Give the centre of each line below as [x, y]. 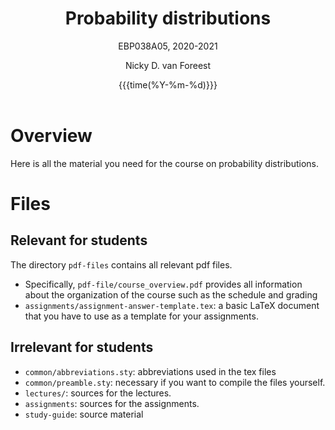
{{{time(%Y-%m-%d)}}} [168, 84]
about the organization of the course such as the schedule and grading [171, 294]
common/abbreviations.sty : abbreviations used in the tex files [150, 371]
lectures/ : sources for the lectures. [98, 393]
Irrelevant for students [82, 347]
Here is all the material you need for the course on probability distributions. [164, 163]
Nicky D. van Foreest [168, 65]
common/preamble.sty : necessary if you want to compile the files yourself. [175, 382]
